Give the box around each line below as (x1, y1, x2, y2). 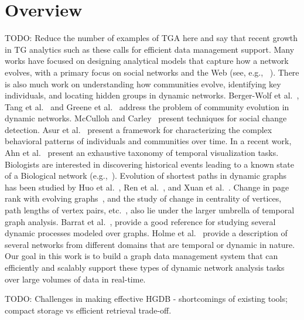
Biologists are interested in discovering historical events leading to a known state (5, 158, 294, 170)
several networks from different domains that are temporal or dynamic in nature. (5, 238, 295, 250)
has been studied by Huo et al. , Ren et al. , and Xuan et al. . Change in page (5, 181, 289, 193)
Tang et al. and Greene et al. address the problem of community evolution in (5, 100, 289, 113)
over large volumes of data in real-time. (5, 273, 146, 285)
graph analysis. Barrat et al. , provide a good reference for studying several (5, 215, 276, 227)
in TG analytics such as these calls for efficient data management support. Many (5, 43, 295, 55)
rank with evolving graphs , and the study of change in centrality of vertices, (5, 192, 282, 205)
